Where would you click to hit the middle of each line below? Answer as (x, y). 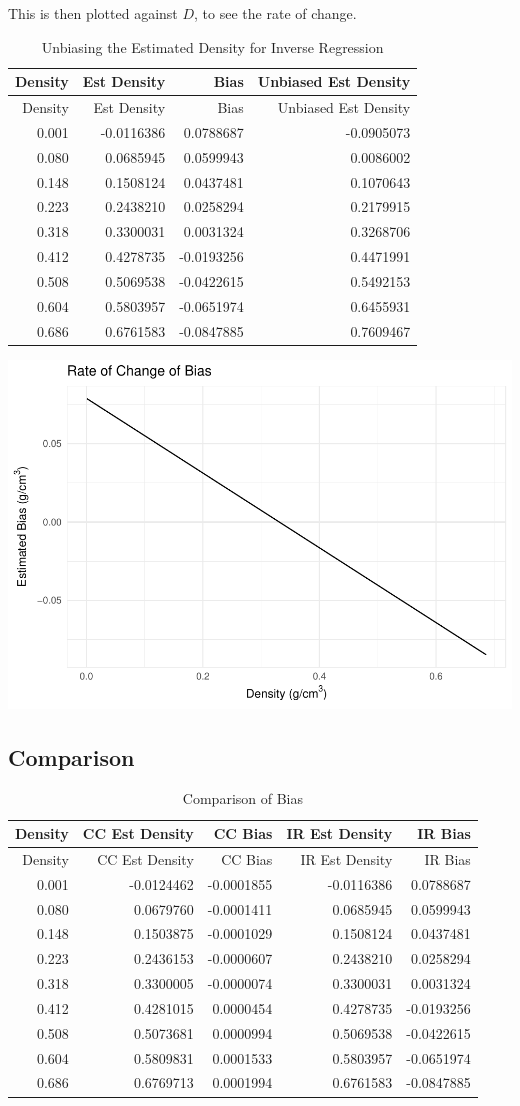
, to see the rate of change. (275, 13)
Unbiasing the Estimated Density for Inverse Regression (212, 46)
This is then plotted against (93, 13)
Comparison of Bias (243, 798)
